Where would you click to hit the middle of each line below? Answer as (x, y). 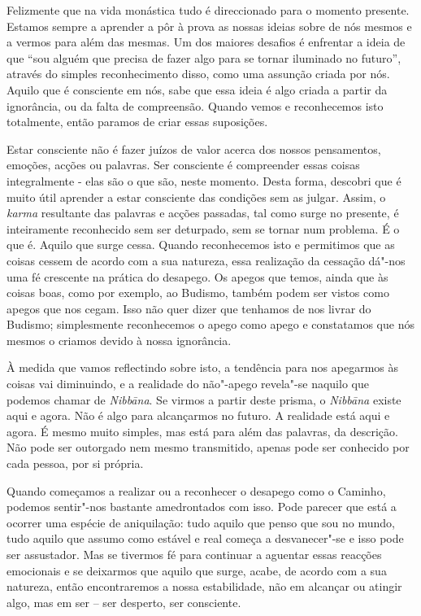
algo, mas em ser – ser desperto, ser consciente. (124, 602)
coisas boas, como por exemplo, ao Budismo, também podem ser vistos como (198, 293)
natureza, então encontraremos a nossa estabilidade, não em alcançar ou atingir (204, 586)
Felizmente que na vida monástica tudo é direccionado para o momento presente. (208, 10)
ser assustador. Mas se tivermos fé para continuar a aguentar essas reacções (194, 554)
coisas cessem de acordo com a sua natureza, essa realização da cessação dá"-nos (206, 260)
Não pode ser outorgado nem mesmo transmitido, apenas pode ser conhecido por (208, 447)
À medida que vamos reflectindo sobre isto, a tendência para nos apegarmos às (203, 367)
